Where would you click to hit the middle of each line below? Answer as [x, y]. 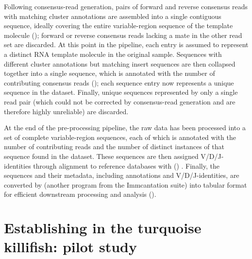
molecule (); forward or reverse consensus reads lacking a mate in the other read [123, 35]
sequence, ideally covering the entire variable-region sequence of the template [118, 26]
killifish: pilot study [70, 247]
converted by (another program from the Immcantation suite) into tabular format [126, 184]
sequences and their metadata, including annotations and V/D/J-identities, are [122, 175]
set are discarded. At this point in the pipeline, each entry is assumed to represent [126, 44]
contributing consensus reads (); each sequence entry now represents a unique [119, 82]
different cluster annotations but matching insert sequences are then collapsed [120, 63]
